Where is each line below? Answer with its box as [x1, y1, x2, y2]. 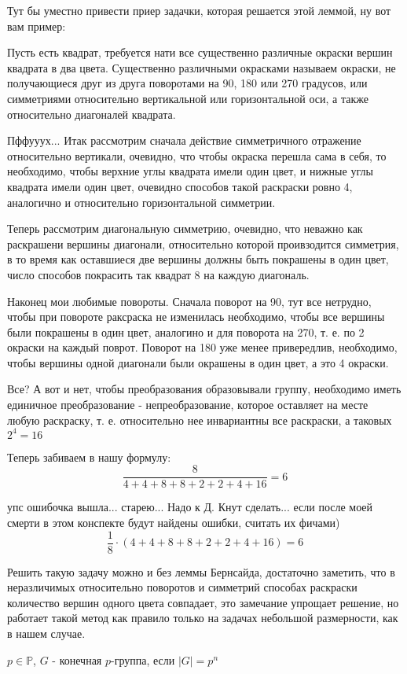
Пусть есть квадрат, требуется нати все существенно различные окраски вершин [7, 44, 393, 61]
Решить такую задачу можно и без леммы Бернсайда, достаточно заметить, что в [7, 563, 395, 580]
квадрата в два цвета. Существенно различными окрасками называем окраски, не [7, 59, 396, 76]
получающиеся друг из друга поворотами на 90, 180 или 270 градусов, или [7, 75, 368, 91]
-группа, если [111, 651, 175, 668]
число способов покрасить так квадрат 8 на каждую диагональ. [7, 266, 310, 282]
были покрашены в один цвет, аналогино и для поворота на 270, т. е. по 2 [7, 323, 365, 340]
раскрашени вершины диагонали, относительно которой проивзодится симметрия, [7, 235, 399, 252]
